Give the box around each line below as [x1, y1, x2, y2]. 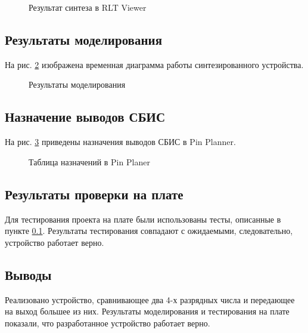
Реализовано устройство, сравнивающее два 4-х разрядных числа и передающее [5, 293, 295, 306]
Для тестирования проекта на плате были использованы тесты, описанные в [5, 212, 281, 225]
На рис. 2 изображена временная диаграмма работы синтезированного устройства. [5, 58, 304, 70]
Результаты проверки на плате [5, 184, 183, 203]
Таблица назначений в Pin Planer [29, 155, 150, 168]
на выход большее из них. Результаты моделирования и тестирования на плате [5, 305, 290, 317]
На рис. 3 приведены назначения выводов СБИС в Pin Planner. [5, 135, 236, 148]
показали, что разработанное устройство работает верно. [5, 316, 210, 329]
